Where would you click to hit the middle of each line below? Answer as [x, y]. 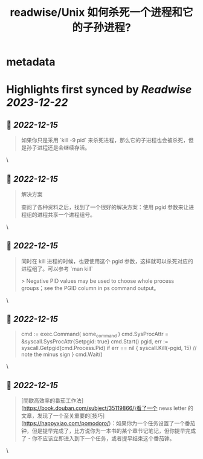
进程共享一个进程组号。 [66, 215]
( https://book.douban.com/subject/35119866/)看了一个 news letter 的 [107, 408]
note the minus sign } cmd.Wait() [62, 354]
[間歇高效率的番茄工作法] [52, 401]
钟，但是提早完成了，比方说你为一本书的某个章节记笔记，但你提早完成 [108, 431]
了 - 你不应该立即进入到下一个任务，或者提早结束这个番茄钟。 [98, 438]
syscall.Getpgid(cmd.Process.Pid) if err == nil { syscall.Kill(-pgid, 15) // [109, 348]
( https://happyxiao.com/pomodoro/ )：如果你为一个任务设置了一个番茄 [108, 423]
